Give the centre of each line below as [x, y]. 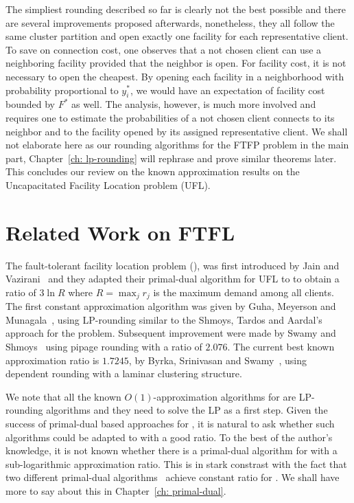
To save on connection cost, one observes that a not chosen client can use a [164, 49]
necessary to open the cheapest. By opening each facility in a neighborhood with [175, 76]
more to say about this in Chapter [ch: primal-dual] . [116, 491]
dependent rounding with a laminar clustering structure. [124, 373]
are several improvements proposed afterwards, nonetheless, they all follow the [170, 22]
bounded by [30, 104]
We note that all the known [63, 396]
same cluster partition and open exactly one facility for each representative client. [177, 36]
